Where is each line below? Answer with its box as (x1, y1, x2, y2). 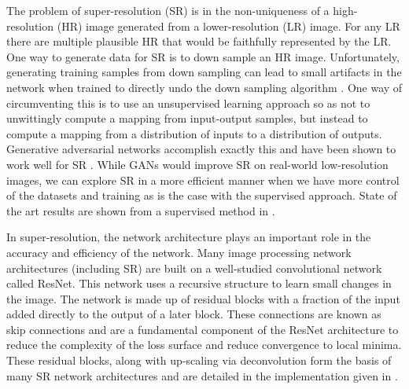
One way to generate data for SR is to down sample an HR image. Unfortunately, (6, 48, 400, 64)
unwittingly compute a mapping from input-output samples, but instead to (6, 110, 368, 127)
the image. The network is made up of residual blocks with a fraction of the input (6, 290, 400, 306)
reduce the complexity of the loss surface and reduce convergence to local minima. (6, 336, 402, 353)
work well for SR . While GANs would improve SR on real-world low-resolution (6, 156, 389, 172)
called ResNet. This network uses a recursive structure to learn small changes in (6, 275, 392, 292)
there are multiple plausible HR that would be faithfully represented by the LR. (6, 33, 392, 50)
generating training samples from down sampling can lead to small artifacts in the (6, 64, 402, 80)
